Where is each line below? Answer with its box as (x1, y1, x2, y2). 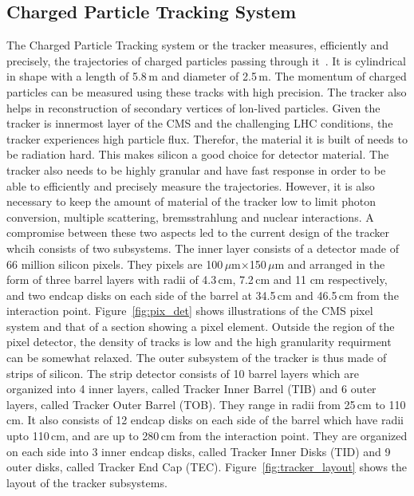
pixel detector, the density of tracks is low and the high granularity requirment (6, 333, 392, 350)
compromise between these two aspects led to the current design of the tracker (6, 224, 389, 241)
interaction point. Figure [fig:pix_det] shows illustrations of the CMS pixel (6, 302, 373, 319)
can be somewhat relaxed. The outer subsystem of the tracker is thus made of (6, 349, 387, 366)
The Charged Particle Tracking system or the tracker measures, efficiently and (6, 37, 389, 53)
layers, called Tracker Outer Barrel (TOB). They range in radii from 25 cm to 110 (6, 396, 406, 412)
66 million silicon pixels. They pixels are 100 (6, 255, 223, 272)
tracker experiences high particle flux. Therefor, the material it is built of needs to (6, 130, 408, 147)
